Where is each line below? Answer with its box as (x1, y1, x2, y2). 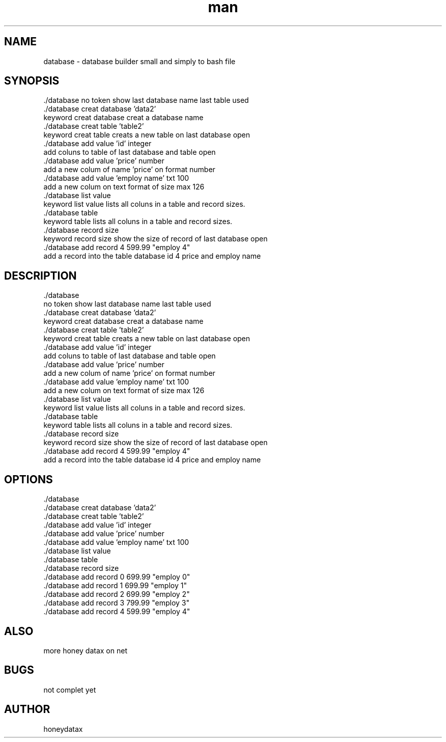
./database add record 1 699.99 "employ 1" (43, 581, 187, 590)
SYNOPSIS (4, 74, 60, 88)
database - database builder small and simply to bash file (43, 57, 236, 66)
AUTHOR (4, 703, 50, 716)
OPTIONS (4, 473, 53, 486)
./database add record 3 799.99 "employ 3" (43, 598, 189, 608)
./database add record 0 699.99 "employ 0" (43, 572, 190, 582)
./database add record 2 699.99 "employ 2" (43, 590, 190, 599)
